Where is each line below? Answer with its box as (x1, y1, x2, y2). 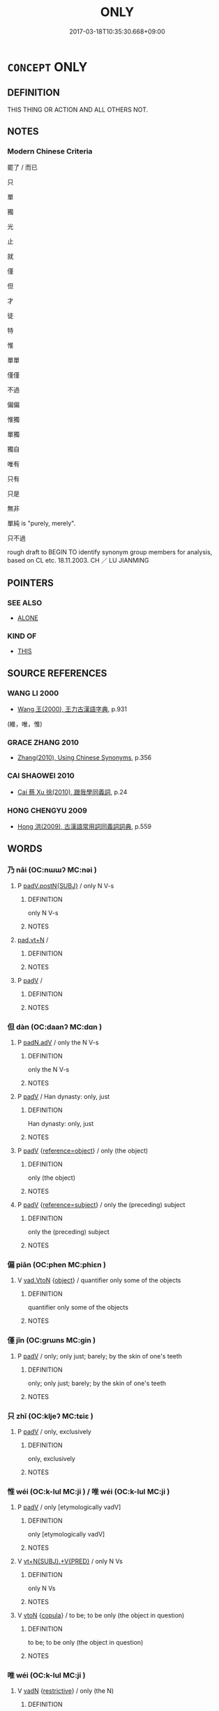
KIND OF (7, 631, 37, 641)
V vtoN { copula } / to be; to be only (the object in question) (17, 1611, 185, 1620)
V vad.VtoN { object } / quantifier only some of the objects (17, 1276, 181, 1284)
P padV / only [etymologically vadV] (17, 1503, 121, 1511)
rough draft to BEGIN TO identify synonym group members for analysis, (7, 548, 213, 556)
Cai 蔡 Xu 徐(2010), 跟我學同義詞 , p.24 (17, 787, 128, 796)
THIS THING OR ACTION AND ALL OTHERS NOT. (7, 105, 149, 114)
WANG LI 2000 (7, 688, 59, 698)
